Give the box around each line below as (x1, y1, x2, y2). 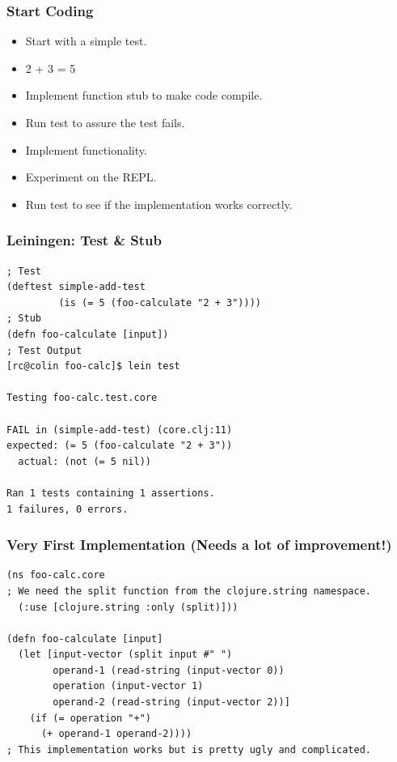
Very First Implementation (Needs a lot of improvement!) (6, 534, 392, 555)
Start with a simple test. (25, 32, 147, 49)
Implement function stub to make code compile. (25, 87, 263, 104)
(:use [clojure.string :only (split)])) (18, 601, 239, 613)
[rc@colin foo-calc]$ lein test (6, 360, 180, 372)
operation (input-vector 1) (53, 680, 204, 692)
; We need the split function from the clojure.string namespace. (6, 585, 372, 597)
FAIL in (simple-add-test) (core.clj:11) (6, 424, 233, 436)
